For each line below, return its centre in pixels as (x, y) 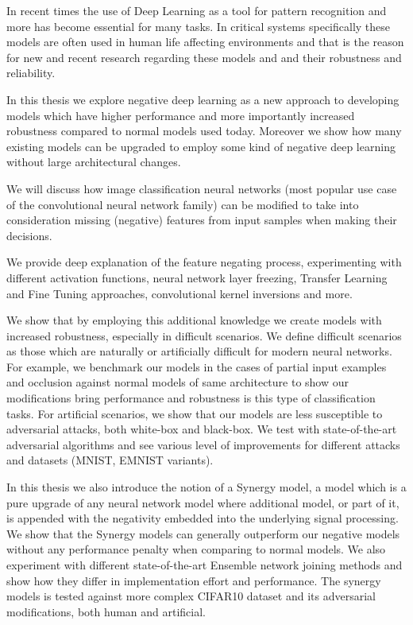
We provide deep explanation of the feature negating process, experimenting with (204, 262)
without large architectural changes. (94, 162)
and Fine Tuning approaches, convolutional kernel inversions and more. (179, 293)
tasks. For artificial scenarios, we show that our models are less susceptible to (195, 413)
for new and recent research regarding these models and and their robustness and (204, 57)
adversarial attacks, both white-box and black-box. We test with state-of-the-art (202, 429)
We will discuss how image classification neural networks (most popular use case (202, 188)
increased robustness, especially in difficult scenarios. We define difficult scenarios (204, 335)
